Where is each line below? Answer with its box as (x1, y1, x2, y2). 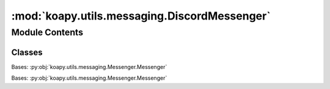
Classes (11, 47, 43, 57)
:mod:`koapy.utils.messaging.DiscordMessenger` (11, 9, 271, 23)
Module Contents (11, 27, 84, 38)
